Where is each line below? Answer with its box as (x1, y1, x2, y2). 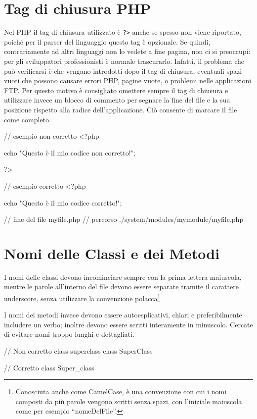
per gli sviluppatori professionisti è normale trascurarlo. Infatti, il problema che (4, 55, 245, 66)
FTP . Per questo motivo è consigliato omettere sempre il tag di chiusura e (4, 85, 228, 95)
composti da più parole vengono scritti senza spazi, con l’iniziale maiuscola (15, 396, 242, 406)
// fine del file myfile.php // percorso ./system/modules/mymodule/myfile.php (4, 214, 244, 224)
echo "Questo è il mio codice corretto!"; (4, 197, 122, 208)
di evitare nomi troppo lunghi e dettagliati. (4, 329, 134, 339)
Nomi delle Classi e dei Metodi (4, 243, 220, 263)
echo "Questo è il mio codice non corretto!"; (4, 147, 135, 157)
